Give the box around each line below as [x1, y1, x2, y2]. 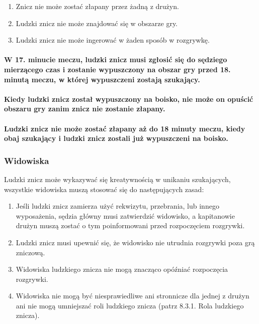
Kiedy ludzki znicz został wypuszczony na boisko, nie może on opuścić [4, 93, 253, 104]
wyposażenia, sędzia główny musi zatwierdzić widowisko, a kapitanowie [16, 210, 235, 221]
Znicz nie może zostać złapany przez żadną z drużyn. [16, 1, 179, 11]
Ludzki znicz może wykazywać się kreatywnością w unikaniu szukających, [4, 174, 231, 184]
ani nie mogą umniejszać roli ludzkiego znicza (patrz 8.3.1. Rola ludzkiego [16, 300, 244, 310]
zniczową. [16, 247, 45, 257]
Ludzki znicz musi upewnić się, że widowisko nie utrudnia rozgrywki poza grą [16, 237, 255, 247]
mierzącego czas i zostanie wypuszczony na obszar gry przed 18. [4, 64, 231, 74]
